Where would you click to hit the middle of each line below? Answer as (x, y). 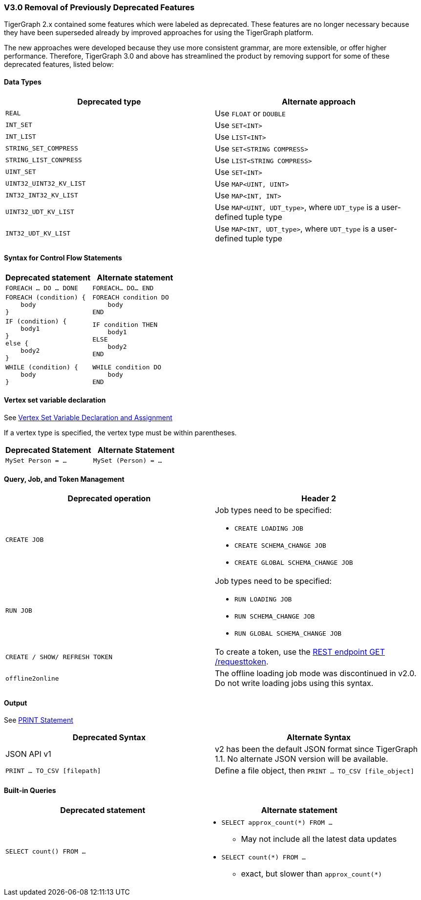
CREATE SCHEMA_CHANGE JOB (280, 546)
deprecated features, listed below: (59, 64)
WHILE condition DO (127, 367)
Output (16, 703)
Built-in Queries (30, 791)
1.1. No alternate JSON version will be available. (302, 759)
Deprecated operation (109, 499)
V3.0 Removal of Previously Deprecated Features (99, 7)
